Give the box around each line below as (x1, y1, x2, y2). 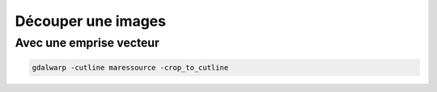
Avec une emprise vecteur (15, 36, 159, 50)
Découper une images (15, 12, 166, 30)
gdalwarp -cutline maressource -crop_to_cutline (32, 63, 229, 72)
